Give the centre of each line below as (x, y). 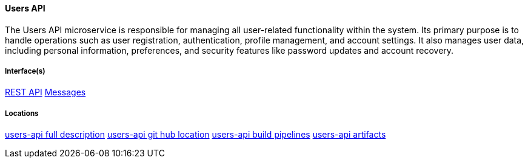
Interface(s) (25, 71)
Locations (22, 113)
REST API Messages (45, 92)
